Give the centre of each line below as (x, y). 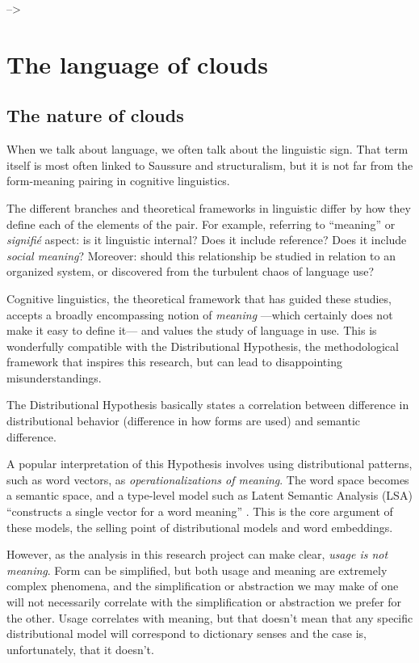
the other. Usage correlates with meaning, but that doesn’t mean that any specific (210, 617)
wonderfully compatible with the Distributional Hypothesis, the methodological (203, 346)
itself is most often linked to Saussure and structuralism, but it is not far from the (210, 165)
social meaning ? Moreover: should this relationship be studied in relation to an (201, 255)
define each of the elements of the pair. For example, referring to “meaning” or (201, 224)
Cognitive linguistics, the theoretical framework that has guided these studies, (199, 298)
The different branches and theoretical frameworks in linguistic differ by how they (209, 207)
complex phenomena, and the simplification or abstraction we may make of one (203, 586)
